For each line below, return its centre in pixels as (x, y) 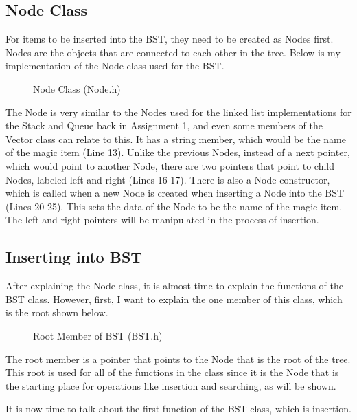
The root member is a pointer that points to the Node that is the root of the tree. (178, 358)
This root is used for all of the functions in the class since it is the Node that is (172, 372)
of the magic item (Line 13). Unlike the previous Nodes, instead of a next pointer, (178, 152)
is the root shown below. (57, 312)
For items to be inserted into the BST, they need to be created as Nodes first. (170, 39)
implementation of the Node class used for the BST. (115, 66)
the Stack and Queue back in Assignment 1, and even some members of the (164, 125)
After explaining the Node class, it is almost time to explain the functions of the (174, 286)
